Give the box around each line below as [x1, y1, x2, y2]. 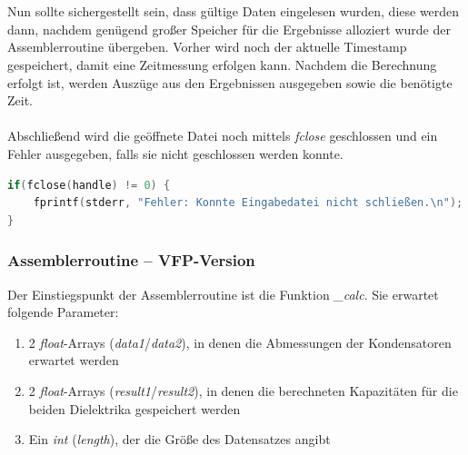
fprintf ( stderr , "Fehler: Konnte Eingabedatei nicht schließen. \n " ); [33, 196, 463, 210]
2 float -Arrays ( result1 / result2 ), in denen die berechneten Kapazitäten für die [28, 381, 458, 400]
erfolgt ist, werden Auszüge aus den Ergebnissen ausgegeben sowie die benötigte [7, 73, 453, 92]
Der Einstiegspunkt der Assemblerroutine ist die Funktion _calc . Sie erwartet [7, 284, 439, 303]
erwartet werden [28, 351, 119, 370]
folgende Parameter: [7, 302, 119, 321]
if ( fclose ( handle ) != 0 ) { [7, 178, 171, 192]
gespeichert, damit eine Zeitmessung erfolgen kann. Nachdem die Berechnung [7, 54, 437, 74]
